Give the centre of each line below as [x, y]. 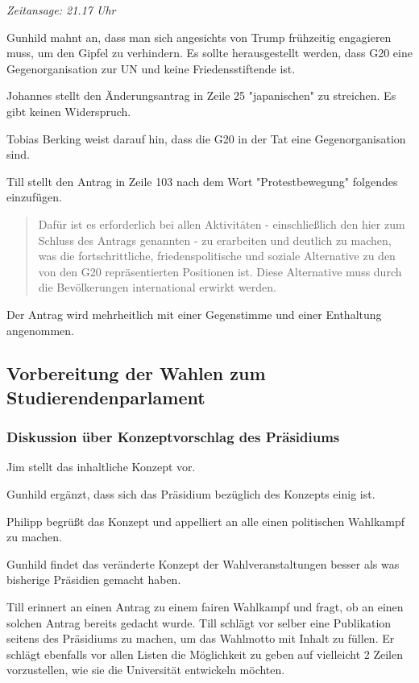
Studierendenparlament [106, 397]
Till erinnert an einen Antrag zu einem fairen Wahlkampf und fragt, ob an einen [205, 607]
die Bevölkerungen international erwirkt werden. [157, 287]
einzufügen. [34, 197]
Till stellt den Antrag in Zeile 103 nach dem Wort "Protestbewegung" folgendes [202, 181]
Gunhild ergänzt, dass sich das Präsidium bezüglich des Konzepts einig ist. [191, 494]
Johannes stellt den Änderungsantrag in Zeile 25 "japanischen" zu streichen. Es [201, 95]
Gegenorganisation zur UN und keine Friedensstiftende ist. [151, 68]
